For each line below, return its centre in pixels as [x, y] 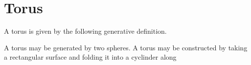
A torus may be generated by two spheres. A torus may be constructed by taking [126, 47]
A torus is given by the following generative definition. [85, 31]
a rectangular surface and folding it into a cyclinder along [90, 57]
